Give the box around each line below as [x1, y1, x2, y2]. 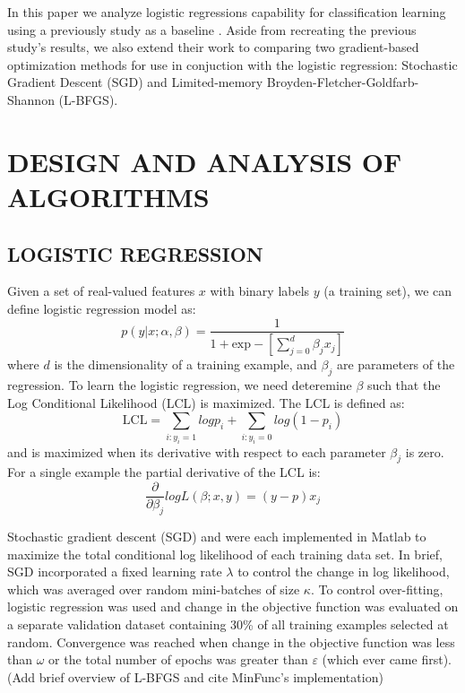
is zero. [405, 442, 444, 461]
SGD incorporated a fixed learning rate [7, 562, 222, 581]
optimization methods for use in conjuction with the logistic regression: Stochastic [7, 55, 458, 74]
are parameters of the [336, 355, 455, 374]
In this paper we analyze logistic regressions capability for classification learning [7, 3, 446, 21]
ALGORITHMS [7, 178, 210, 214]
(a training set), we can [323, 282, 452, 300]
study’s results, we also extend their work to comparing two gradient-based [7, 38, 419, 56]
